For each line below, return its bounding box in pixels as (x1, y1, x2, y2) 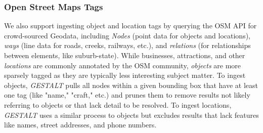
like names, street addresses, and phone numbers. (4, 119, 157, 130)
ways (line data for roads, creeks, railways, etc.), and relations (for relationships (4, 40, 251, 51)
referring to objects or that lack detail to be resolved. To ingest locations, (4, 99, 232, 110)
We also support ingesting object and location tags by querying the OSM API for (4, 20, 257, 31)
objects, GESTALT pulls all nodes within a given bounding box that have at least (4, 79, 258, 90)
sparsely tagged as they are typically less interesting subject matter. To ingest (4, 70, 246, 80)
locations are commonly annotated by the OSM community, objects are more (4, 60, 241, 70)
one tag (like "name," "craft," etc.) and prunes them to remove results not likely (4, 90, 250, 100)
